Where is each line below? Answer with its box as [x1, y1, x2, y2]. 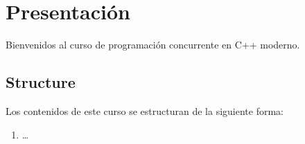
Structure [6, 71, 76, 93]
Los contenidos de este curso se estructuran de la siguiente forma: [6, 103, 284, 118]
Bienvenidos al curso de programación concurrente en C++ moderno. [6, 37, 300, 52]
